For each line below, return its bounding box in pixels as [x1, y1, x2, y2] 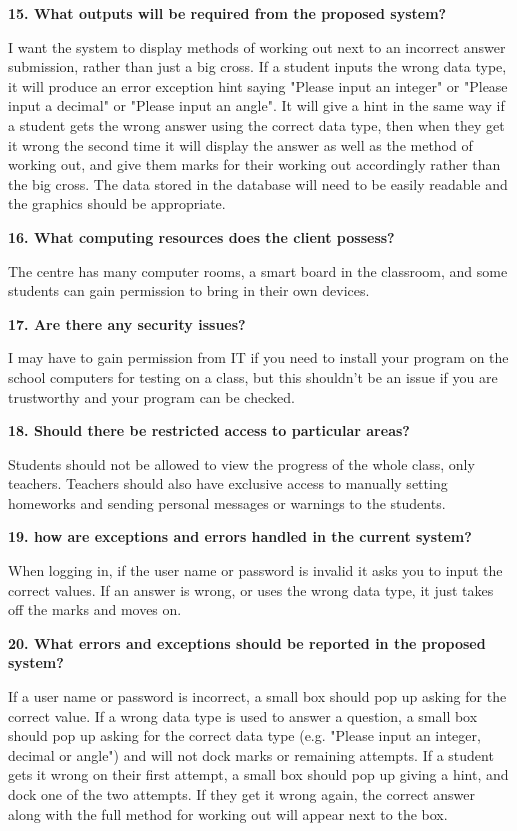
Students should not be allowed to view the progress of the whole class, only [8, 453, 475, 474]
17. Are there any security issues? [8, 313, 246, 334]
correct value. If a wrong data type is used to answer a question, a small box [8, 705, 478, 726]
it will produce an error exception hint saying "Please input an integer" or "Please [8, 75, 508, 96]
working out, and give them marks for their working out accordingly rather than [8, 154, 501, 175]
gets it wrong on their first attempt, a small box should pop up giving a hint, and [8, 764, 509, 785]
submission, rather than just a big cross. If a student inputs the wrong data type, [8, 56, 507, 77]
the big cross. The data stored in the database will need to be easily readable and [8, 173, 508, 194]
